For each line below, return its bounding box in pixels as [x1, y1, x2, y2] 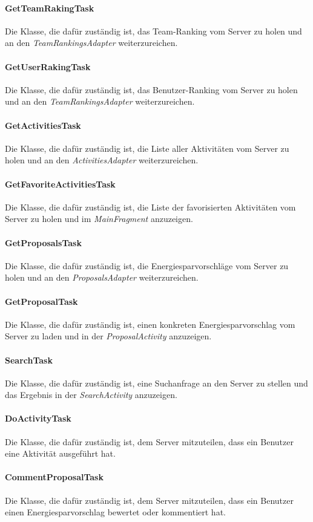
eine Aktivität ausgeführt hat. [5, 447, 116, 460]
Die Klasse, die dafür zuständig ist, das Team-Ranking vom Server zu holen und [5, 24, 302, 37]
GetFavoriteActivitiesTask [5, 177, 116, 190]
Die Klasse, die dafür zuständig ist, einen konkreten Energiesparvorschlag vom [5, 318, 295, 330]
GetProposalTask [5, 295, 78, 307]
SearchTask [5, 353, 53, 366]
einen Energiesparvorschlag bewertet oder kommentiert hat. [5, 506, 226, 518]
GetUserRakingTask [5, 60, 91, 73]
